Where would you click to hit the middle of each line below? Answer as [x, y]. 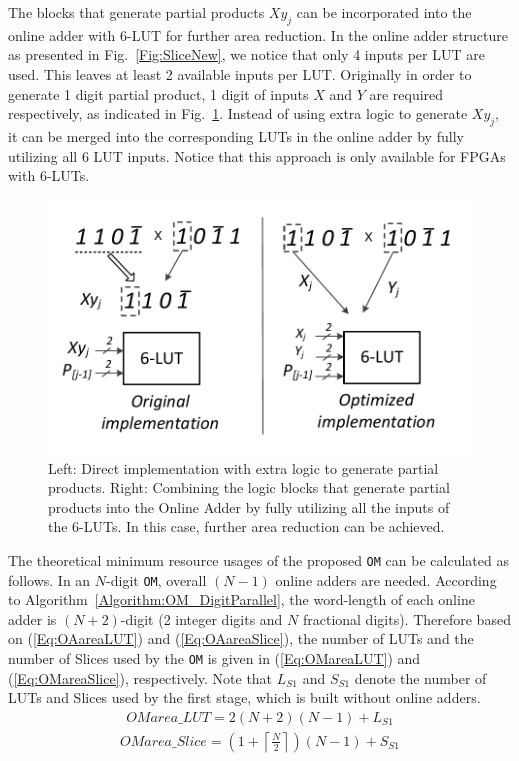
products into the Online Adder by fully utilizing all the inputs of [249, 506]
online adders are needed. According [386, 579]
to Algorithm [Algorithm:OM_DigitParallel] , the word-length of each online [241, 599]
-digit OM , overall [156, 579]
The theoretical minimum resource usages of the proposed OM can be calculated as [258, 559]
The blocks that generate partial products [136, 12]
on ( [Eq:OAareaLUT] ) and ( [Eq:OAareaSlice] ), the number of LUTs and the [241, 638]
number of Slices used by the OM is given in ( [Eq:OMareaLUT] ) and [214, 658]
